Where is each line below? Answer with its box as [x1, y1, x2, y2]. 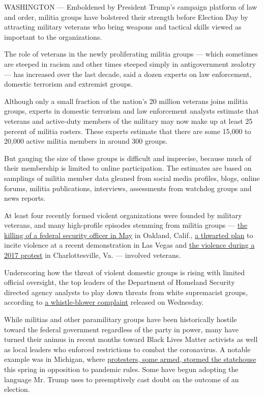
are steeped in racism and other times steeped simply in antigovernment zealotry [4, 58, 256, 69]
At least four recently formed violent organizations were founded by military [4, 209, 242, 220]
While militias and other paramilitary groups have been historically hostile [4, 314, 237, 325]
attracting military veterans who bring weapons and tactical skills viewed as [4, 21, 242, 32]
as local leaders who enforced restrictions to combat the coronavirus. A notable [4, 344, 251, 354]
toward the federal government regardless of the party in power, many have [4, 324, 239, 334]
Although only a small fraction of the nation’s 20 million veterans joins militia [4, 95, 248, 106]
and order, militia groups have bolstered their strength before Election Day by [4, 11, 248, 22]
